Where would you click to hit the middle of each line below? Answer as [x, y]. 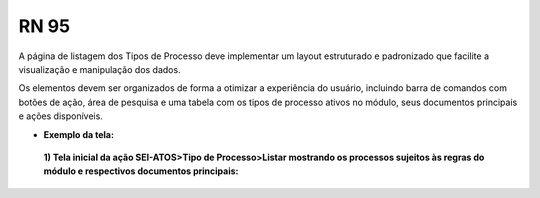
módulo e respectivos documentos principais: [141, 171]
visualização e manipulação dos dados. [99, 69]
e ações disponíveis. [61, 116]
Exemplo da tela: [79, 134]
